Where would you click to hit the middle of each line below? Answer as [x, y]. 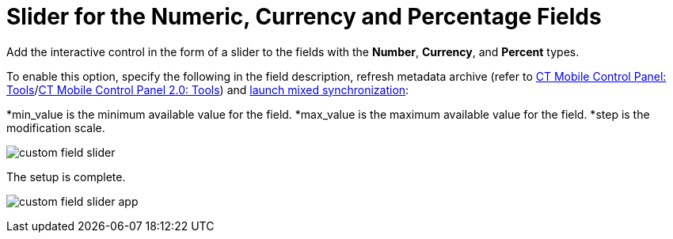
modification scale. [56, 127]
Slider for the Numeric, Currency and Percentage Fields [304, 17]
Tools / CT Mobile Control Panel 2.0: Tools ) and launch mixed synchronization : [208, 89]
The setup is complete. [66, 176]
